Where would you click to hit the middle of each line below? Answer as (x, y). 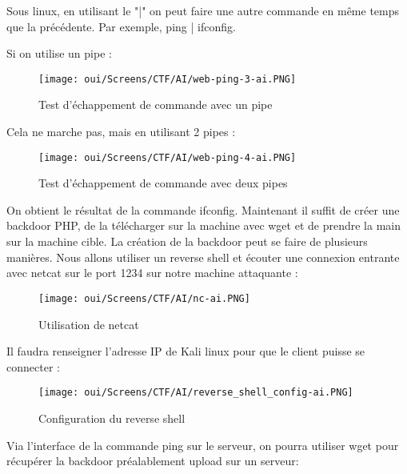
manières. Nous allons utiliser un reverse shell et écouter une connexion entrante (203, 257)
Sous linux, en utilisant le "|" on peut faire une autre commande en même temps (203, 10)
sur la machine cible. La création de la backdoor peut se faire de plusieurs (187, 241)
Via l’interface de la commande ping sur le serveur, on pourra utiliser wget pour (203, 445)
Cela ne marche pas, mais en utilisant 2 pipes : (121, 132)
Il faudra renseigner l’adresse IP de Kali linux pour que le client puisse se (186, 351)
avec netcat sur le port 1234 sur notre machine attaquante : (152, 273)
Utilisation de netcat (89, 324)
